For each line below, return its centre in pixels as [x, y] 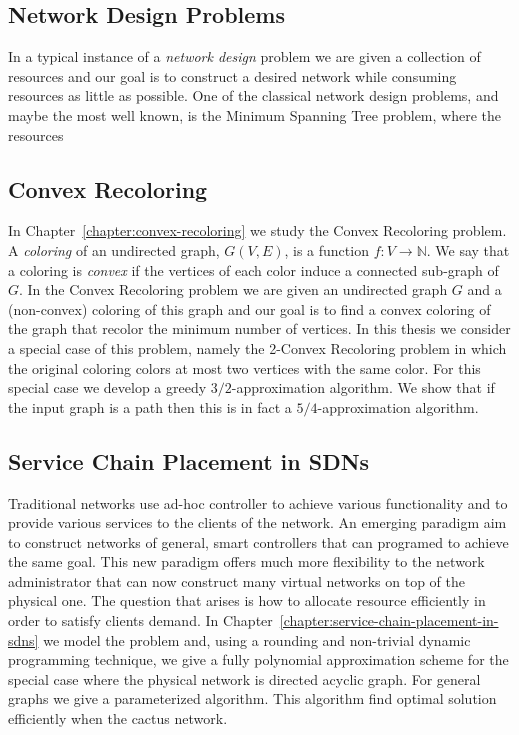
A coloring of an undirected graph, [114, 249]
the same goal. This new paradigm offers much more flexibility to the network [246, 561]
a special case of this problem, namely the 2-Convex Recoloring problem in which [257, 347]
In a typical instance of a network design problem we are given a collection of [244, 56]
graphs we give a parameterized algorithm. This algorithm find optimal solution [252, 698]
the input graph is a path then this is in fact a [150, 406]
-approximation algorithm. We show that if [363, 387]
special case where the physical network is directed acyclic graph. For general [244, 678]
